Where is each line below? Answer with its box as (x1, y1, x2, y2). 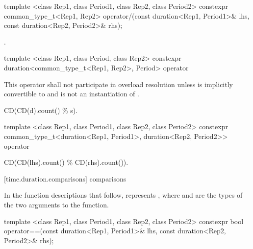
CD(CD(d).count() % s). (4, 105, 78, 115)
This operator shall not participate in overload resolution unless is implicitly (4, 79, 233, 89)
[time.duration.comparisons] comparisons (4, 173, 126, 183)
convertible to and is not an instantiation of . (4, 89, 139, 99)
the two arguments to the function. (4, 199, 109, 209)
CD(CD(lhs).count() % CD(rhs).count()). (4, 157, 128, 167)
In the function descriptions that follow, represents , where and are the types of (4, 190, 243, 200)
